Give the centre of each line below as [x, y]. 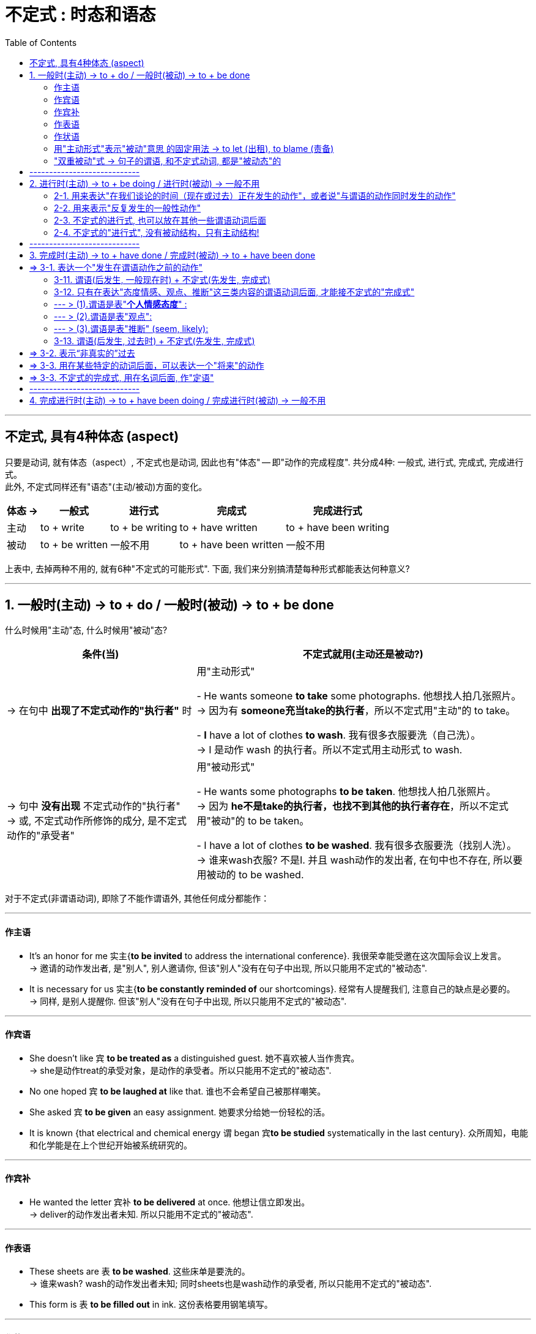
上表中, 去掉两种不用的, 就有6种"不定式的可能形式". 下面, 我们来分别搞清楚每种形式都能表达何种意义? [207, 568]
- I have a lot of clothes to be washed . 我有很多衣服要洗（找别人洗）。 [357, 846]
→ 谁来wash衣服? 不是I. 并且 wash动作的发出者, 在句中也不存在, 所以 [355, 860]
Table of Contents [41, 42]
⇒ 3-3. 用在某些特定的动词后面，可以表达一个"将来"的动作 [147, 365]
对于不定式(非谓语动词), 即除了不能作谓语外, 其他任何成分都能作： [137, 899]
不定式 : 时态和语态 [80, 15]
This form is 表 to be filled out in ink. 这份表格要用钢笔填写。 [151, 1305]
